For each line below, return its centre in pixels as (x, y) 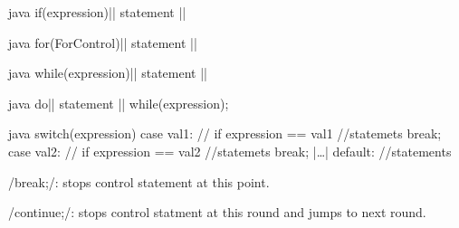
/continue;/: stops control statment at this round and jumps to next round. (217, 212)
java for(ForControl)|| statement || (103, 42)
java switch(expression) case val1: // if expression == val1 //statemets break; (225, 133)
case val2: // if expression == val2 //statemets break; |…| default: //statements (230, 151)
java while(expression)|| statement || (108, 73)
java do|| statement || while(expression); (119, 103)
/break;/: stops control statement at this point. (139, 181)
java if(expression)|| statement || (97, 12)
